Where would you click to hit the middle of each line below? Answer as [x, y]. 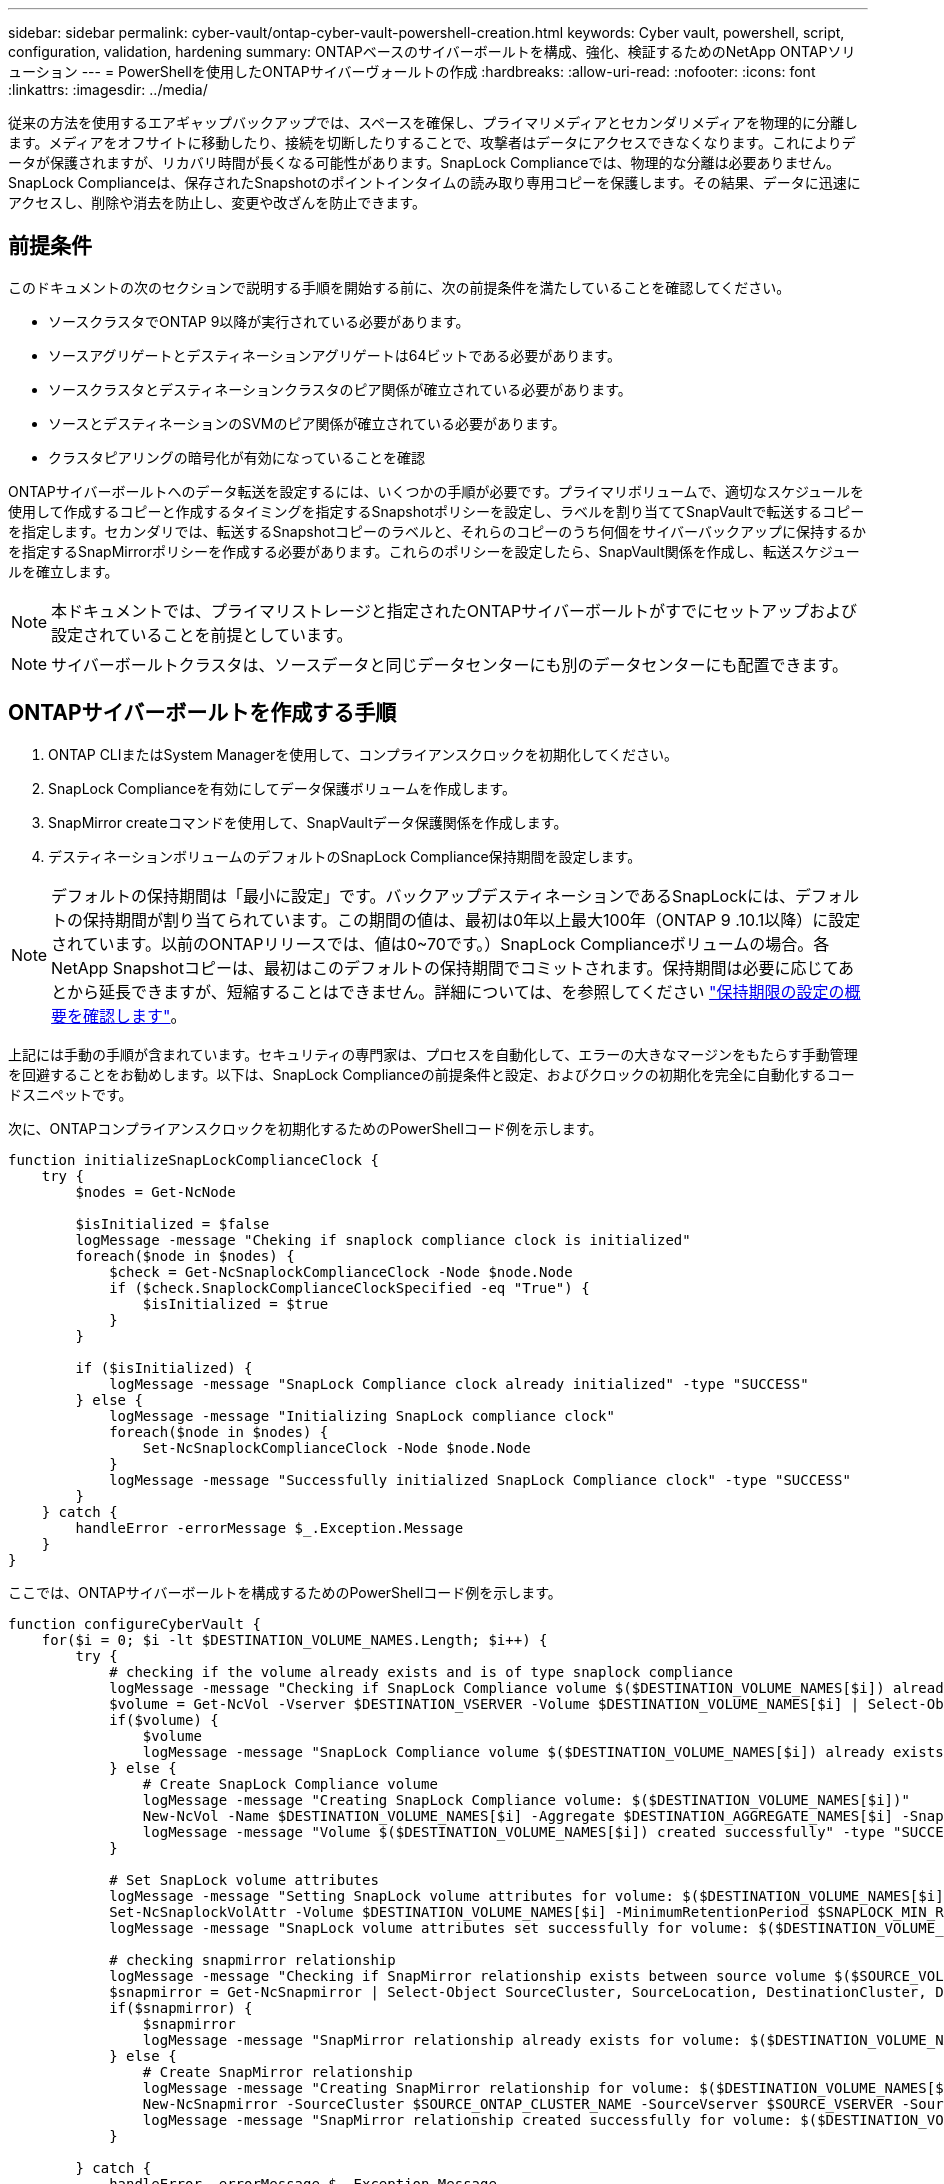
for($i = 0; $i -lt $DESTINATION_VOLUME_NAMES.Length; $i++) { [294, 1639]
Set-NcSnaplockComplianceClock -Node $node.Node [336, 1447]
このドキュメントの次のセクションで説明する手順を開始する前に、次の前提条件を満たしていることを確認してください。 [399, 287]
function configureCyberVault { [134, 1623]
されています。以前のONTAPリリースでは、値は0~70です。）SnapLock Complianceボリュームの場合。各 [440, 943]
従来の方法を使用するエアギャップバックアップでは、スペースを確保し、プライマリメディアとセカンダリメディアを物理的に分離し [433, 122]
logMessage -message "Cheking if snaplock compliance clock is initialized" [383, 1239]
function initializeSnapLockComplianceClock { [193, 1159]
